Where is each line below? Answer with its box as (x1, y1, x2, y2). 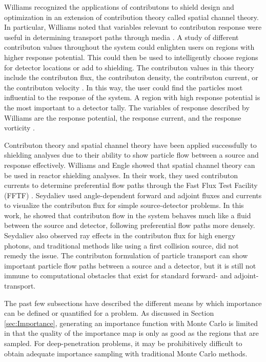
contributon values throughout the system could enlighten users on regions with (4, 42, 255, 52)
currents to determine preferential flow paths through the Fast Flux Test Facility (4, 180, 258, 190)
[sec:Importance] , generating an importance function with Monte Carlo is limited (4, 317, 258, 328)
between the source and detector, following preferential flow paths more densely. (4, 220, 255, 231)
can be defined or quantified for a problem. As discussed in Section (4, 308, 214, 318)
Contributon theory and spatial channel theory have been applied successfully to (4, 139, 257, 150)
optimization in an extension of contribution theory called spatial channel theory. (4, 11, 259, 22)
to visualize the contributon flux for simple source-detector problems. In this (4, 200, 244, 211)
